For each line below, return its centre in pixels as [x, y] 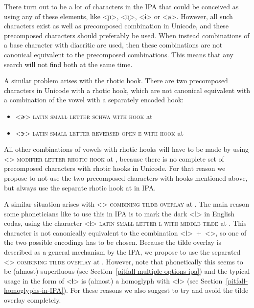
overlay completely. [33, 300]
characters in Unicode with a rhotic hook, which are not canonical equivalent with [127, 90]
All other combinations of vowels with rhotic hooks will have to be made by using [127, 149]
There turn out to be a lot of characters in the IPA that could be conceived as [121, 6]
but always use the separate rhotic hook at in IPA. [80, 187]
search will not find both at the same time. [68, 64]
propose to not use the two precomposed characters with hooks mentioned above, [126, 178]
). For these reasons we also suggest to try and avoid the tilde [156, 290]
